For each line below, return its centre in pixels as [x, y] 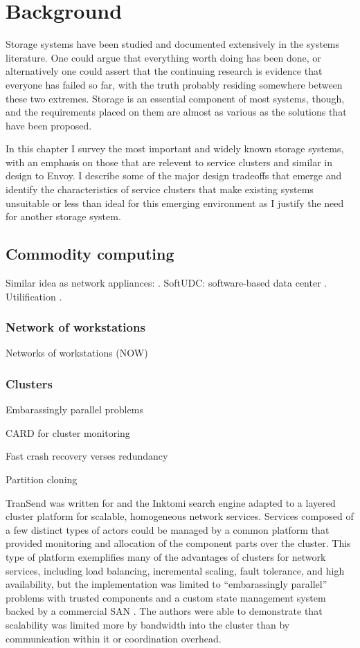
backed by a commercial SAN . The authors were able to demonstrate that [164, 611]
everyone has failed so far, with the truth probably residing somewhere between [174, 84]
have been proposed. [49, 125]
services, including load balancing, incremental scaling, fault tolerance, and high [175, 570]
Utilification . [34, 296]
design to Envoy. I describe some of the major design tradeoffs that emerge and [174, 175]
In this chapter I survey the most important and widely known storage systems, [175, 148]
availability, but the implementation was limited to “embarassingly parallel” [166, 584]
